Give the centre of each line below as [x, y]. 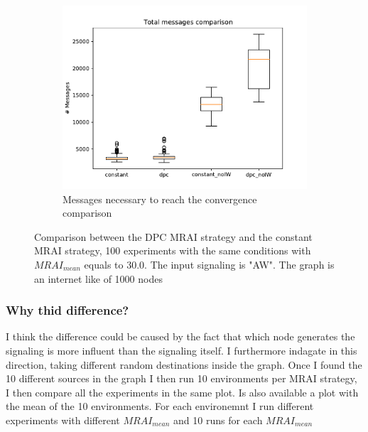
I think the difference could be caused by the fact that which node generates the [180, 336]
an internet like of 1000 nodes [98, 278]
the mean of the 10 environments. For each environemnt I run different [160, 406]
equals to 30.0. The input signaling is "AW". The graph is [209, 264]
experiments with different [63, 420]
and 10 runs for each [218, 420]
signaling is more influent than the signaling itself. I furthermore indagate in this [182, 350]
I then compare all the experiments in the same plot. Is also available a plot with [182, 392]
